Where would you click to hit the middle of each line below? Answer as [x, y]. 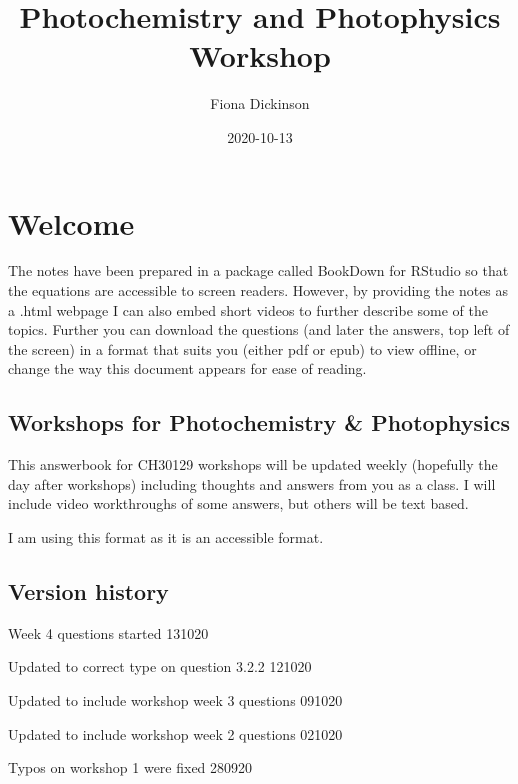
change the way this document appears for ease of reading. [187, 368]
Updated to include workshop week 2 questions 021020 [175, 733]
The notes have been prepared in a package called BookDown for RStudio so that [258, 270]
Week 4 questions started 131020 [108, 632]
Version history [88, 590]
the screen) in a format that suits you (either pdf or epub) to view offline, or [242, 348]
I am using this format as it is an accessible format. [166, 536]
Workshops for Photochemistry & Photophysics [259, 422]
